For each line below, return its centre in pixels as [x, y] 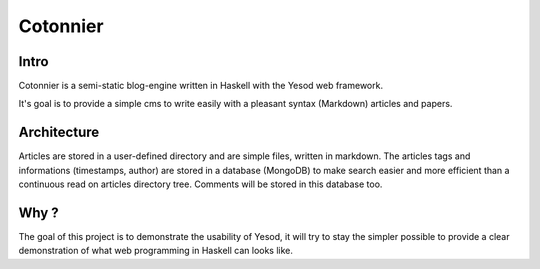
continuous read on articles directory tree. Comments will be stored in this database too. [200, 184]
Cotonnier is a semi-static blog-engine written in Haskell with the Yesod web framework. [201, 86]
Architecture [59, 132]
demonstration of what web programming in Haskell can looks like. [156, 251]
